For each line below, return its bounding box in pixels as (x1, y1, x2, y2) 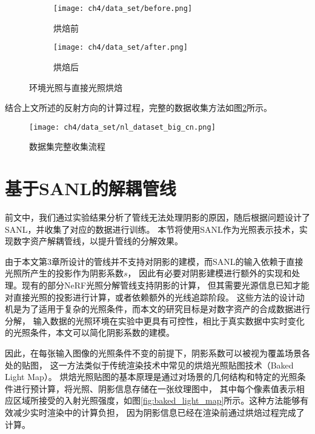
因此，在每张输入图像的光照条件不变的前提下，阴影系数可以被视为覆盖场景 (5, 347, 302, 359)
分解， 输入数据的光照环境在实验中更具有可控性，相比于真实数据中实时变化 (5, 314, 305, 327)
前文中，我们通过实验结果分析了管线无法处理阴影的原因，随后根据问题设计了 (5, 211, 310, 224)
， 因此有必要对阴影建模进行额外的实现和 (127, 267, 292, 279)
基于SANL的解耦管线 (5, 176, 176, 201)
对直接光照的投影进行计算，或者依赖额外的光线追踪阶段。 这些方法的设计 (5, 290, 296, 303)
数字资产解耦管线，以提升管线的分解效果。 (13, 235, 183, 247)
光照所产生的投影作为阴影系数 (5, 267, 124, 279)
